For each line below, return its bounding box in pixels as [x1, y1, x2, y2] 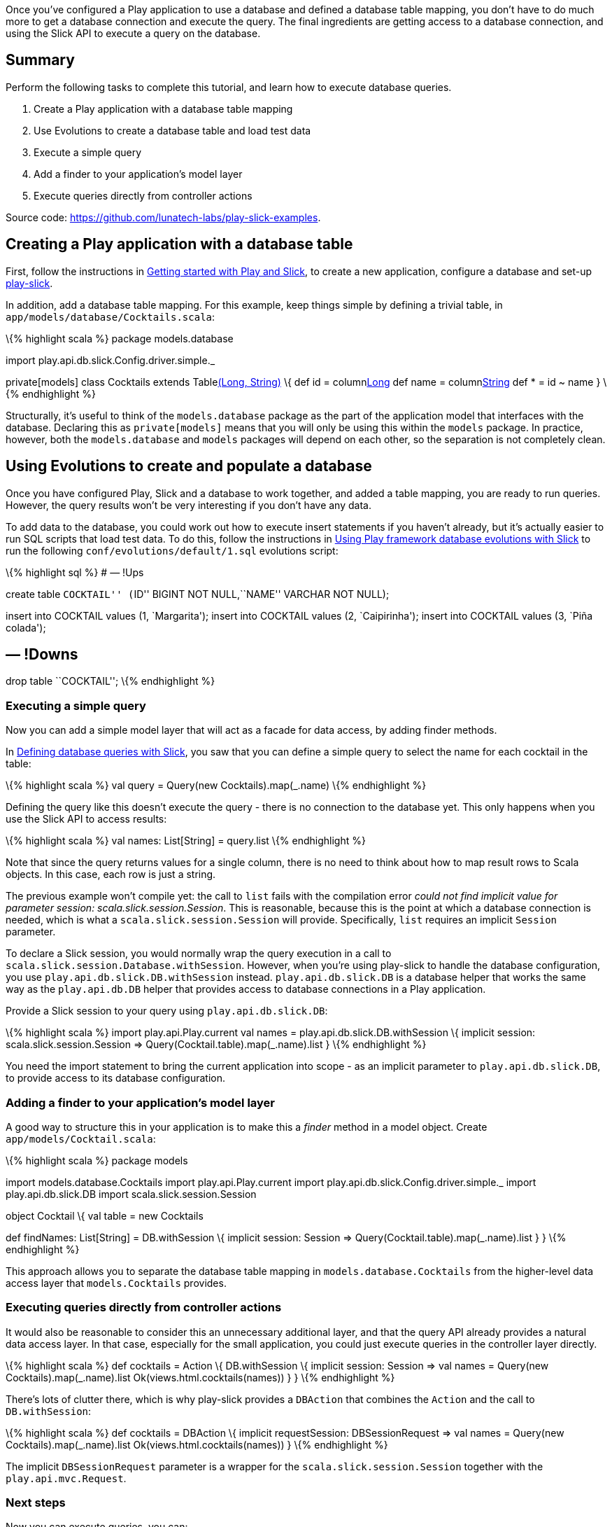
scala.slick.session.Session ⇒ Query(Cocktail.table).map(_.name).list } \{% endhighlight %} [6, 1038, 427, 1051]
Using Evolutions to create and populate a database [6, 457, 372, 475]
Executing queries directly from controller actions [6, 1300, 282, 1315]
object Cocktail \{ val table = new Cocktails [6, 1209, 204, 1222]
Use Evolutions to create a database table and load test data [34, 124, 311, 137]
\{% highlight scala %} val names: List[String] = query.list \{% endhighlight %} [6, 835, 366, 847]
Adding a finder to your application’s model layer [6, 1095, 276, 1110]
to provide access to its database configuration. [6, 1072, 226, 1085]
